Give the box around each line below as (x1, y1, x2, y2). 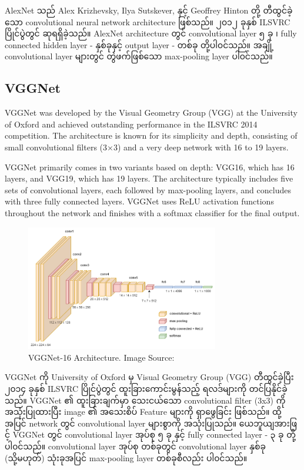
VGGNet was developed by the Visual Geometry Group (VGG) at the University (5, 106, 298, 119)
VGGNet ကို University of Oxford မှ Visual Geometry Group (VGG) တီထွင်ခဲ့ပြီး (5, 371, 294, 383)
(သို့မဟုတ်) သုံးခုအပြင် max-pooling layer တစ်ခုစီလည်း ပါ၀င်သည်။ (5, 451, 248, 464)
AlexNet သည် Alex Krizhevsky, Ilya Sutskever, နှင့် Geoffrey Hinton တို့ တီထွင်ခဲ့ (5, 4, 293, 16)
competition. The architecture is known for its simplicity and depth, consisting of (5, 129, 298, 142)
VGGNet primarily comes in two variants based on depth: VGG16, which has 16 (5, 160, 295, 173)
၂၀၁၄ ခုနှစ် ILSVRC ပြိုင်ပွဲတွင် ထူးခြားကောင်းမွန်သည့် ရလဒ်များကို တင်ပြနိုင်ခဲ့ (5, 382, 288, 395)
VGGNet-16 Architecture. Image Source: (28, 351, 175, 363)
